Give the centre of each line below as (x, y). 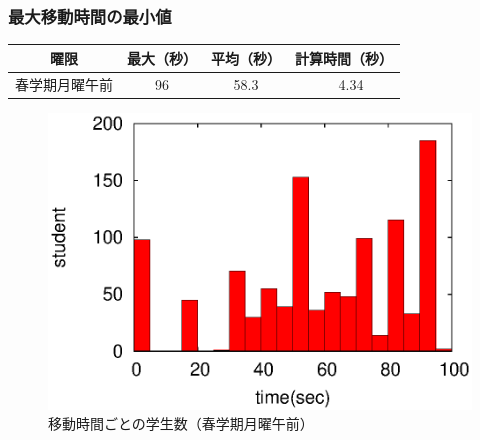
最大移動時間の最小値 (90, 15)
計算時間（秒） (344, 57)
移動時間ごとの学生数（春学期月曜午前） (181, 423)
